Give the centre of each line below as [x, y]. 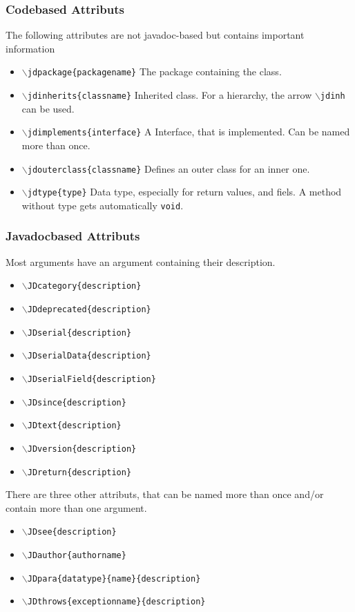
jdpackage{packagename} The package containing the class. [154, 71]
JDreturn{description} [79, 472]
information [30, 48]
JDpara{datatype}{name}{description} [114, 578]
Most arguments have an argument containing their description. [141, 261]
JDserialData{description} [89, 356]
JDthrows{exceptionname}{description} [116, 602]
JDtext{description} [74, 426]
